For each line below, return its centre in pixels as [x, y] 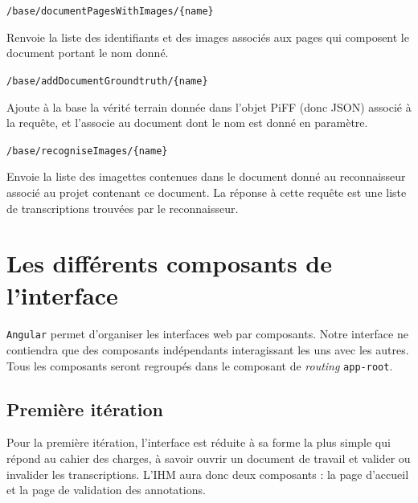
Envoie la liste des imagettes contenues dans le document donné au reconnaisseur [206, 176]
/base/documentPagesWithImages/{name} [110, 11]
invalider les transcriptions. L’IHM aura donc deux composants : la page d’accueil [208, 474]
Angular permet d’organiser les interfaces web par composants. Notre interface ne [207, 334]
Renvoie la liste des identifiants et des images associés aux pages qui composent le [208, 37]
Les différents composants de [169, 263]
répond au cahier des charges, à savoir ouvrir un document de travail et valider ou [209, 458]
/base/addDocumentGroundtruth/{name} [107, 81]
